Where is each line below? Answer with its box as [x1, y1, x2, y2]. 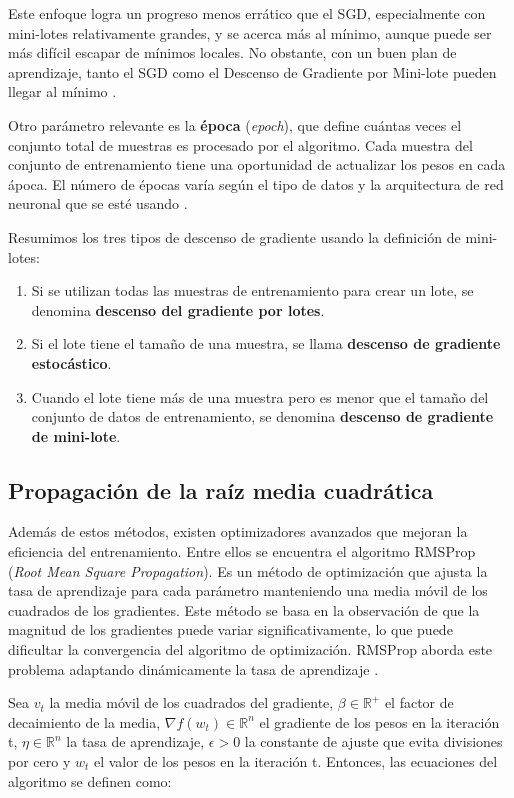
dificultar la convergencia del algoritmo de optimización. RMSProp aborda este [8, 639, 493, 660]
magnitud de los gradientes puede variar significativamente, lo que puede [8, 619, 453, 640]
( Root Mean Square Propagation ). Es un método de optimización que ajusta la [8, 560, 488, 581]
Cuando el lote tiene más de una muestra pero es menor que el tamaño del [31, 386, 489, 407]
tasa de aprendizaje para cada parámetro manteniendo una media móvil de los [8, 580, 488, 601]
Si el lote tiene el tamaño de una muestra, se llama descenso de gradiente [31, 333, 501, 354]
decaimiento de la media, [8, 711, 161, 732]
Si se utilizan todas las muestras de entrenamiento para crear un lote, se [31, 280, 474, 301]
